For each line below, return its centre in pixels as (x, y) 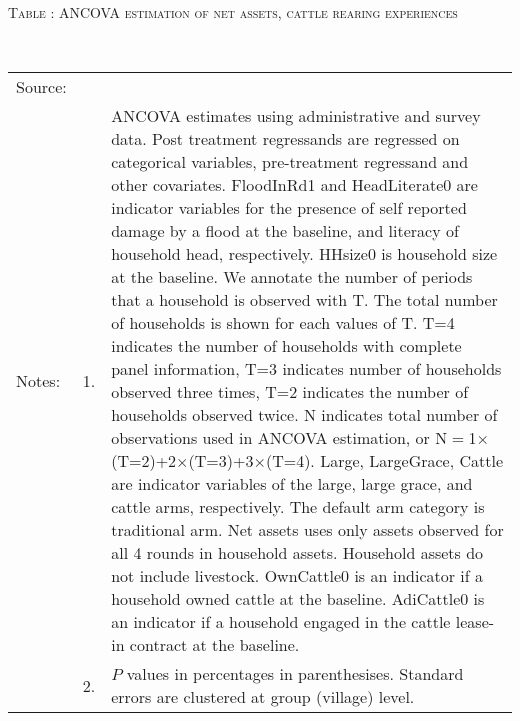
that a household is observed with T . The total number (304, 300)
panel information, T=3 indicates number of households (306, 369)
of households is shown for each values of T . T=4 (283, 323)
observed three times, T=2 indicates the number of (290, 392)
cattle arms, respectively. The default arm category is (298, 507)
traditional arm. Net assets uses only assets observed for (307, 530)
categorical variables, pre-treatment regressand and (290, 162)
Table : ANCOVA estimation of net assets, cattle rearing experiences (233, 12)
